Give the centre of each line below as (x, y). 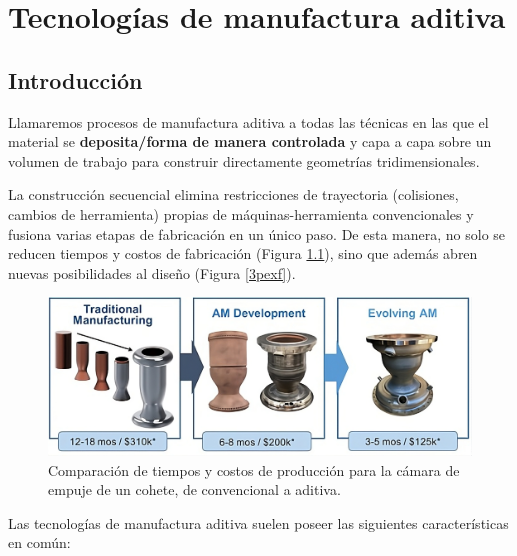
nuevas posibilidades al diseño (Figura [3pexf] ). (152, 272)
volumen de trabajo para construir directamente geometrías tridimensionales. (244, 160)
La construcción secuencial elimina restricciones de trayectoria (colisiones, (233, 194)
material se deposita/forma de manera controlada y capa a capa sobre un (250, 141)
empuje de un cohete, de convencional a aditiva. (194, 489)
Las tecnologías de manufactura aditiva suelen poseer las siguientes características (258, 522)
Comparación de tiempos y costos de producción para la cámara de (254, 469)
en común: (39, 542)
